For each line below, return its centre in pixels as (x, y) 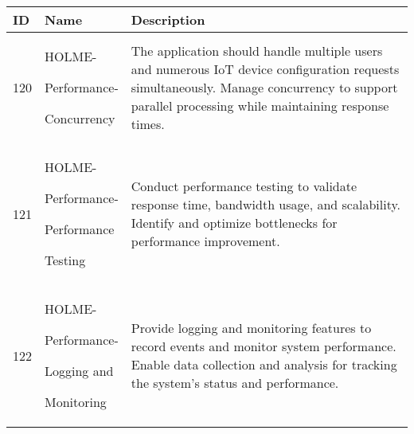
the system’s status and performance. (235, 383)
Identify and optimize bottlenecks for (234, 223)
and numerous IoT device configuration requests (265, 69)
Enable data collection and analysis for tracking (264, 364)
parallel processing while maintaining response (260, 106)
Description (168, 20)
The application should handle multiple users (257, 51)
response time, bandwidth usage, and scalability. (266, 204)
